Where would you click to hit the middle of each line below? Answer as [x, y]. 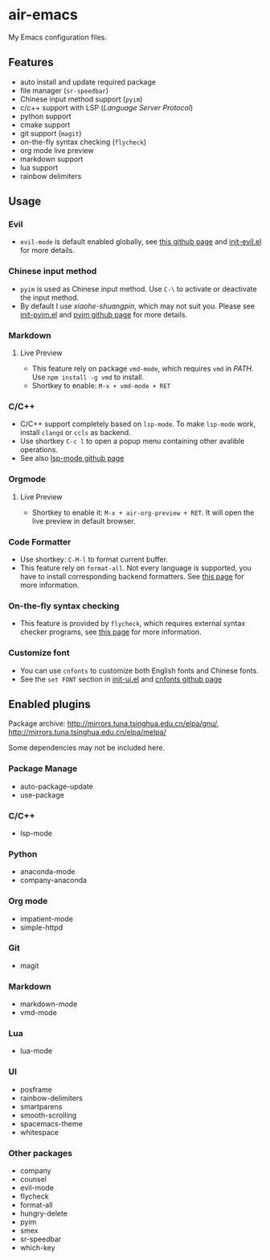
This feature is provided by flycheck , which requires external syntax [133, 624]
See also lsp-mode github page [72, 458]
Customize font [39, 653]
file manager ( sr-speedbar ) [64, 90]
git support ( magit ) [51, 133]
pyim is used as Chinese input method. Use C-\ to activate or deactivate [138, 288]
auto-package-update [57, 786]
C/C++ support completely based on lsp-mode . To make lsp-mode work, [138, 424]
